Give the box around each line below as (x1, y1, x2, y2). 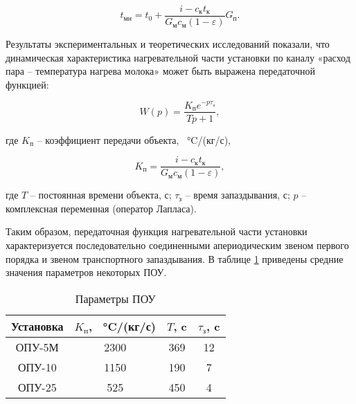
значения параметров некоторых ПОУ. (6, 265, 167, 279)
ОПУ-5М (15, 338, 59, 355)
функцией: (6, 77, 49, 91)
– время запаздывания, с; (185, 187, 290, 202)
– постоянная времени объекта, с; (30, 187, 172, 202)
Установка (11, 318, 64, 334)
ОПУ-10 (17, 358, 57, 375)
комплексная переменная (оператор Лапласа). (6, 201, 197, 215)
